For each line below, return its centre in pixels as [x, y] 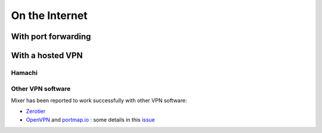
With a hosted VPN [47, 56]
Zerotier [36, 111]
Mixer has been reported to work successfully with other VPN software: [99, 100]
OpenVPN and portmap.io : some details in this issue [90, 119]
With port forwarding [51, 37]
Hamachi [24, 72]
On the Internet [49, 15]
